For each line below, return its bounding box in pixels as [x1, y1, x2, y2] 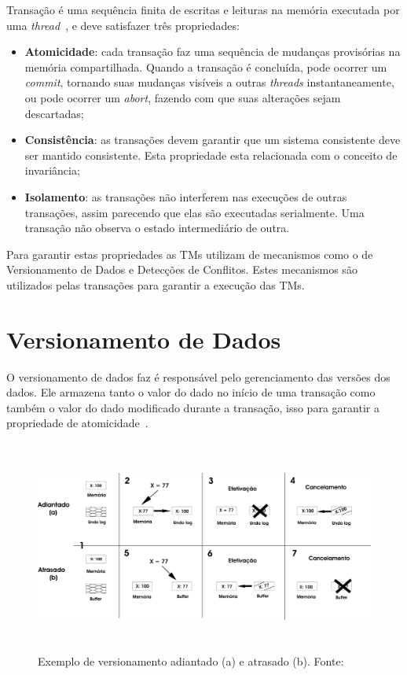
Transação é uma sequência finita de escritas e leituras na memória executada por [6, 2, 400, 17]
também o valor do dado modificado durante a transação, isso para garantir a [6, 399, 379, 415]
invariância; [24, 162, 80, 179]
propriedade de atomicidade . [6, 415, 148, 431]
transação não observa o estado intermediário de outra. [24, 219, 290, 236]
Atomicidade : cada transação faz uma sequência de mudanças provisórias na [24, 43, 401, 60]
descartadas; [24, 105, 84, 121]
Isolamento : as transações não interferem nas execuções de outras [24, 188, 347, 205]
